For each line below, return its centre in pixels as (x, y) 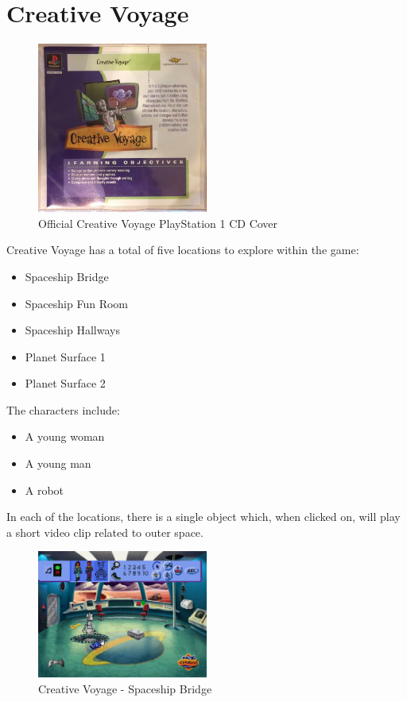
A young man (58, 463)
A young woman (65, 436)
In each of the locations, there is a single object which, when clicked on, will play (203, 517)
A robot (45, 490)
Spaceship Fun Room (77, 303)
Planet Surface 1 (65, 356)
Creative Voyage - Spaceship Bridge (125, 689)
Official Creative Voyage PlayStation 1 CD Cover (158, 223)
